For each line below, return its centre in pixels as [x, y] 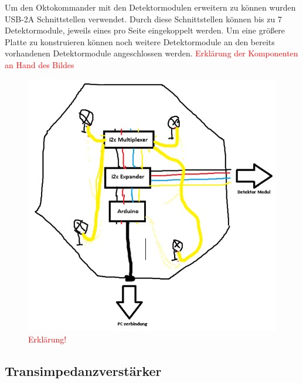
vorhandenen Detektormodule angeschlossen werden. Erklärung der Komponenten [151, 53]
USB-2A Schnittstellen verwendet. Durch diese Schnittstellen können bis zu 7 [143, 19]
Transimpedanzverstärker [83, 370]
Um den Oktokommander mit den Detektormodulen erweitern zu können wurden [150, 7]
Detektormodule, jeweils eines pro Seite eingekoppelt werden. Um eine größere [145, 30]
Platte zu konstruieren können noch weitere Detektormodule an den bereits [140, 41]
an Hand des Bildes [40, 64]
